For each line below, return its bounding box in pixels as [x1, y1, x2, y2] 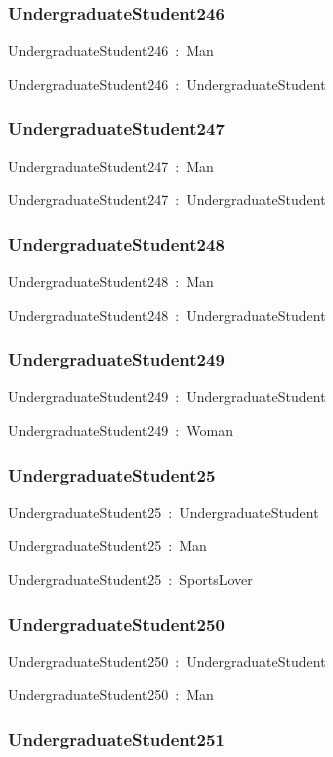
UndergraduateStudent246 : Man [8, 40, 214, 61]
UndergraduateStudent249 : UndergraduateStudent [8, 386, 326, 407]
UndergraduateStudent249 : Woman [8, 420, 233, 441]
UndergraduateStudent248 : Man [8, 271, 214, 292]
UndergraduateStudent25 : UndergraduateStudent [8, 501, 319, 522]
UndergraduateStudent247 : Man [8, 155, 214, 176]
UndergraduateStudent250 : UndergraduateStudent [8, 650, 326, 671]
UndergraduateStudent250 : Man [8, 684, 214, 705]
